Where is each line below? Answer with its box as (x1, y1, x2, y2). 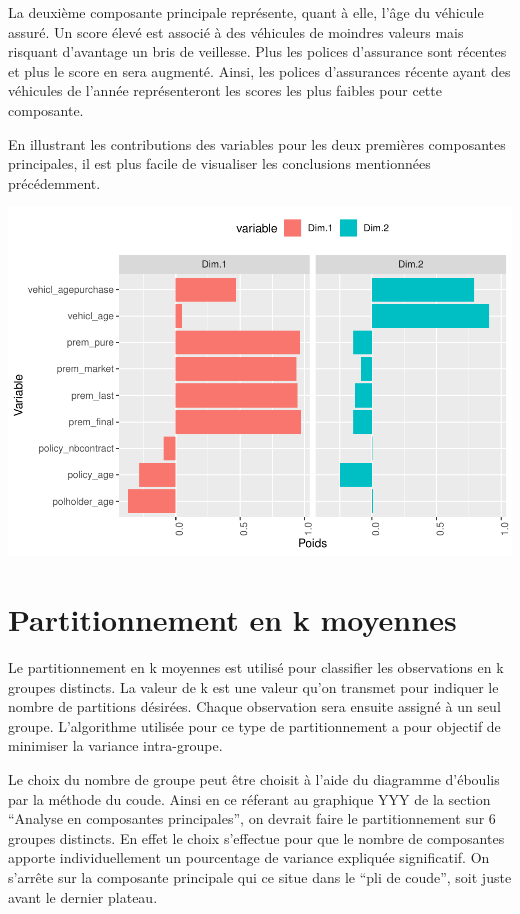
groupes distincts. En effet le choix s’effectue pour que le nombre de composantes (8, 827, 505, 848)
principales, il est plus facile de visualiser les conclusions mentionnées (8, 153, 431, 174)
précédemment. (8, 172, 101, 193)
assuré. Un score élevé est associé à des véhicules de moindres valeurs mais (8, 21, 464, 42)
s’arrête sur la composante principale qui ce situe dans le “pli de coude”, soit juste (8, 866, 512, 887)
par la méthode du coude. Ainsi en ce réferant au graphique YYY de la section (8, 788, 491, 809)
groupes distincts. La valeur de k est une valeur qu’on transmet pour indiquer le (8, 676, 499, 697)
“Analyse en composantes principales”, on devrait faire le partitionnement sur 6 (8, 808, 496, 829)
